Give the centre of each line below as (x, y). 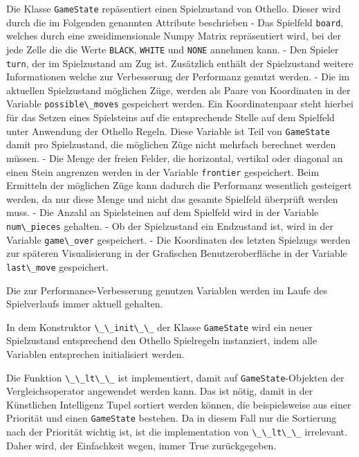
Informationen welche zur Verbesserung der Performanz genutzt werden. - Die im (178, 77)
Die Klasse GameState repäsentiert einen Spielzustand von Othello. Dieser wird (174, 8)
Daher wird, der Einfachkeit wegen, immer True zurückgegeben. (141, 445)
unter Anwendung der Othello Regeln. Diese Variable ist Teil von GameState (168, 131)
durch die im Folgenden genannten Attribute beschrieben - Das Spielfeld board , (175, 22)
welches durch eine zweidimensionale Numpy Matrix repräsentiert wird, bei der (174, 36)
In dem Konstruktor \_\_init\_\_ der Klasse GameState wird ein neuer (159, 326)
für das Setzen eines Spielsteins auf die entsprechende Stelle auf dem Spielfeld (171, 117)
